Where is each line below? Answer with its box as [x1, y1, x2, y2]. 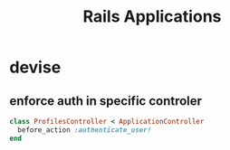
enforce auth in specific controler [9, 93, 202, 108]
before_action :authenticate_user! [17, 125, 152, 135]
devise [9, 57, 62, 78]
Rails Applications [82, 6, 222, 27]
